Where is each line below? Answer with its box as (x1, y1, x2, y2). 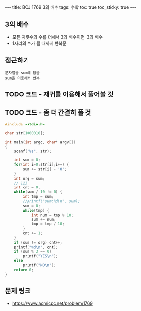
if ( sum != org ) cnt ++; (14, 240, 63, 245)
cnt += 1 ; (23, 231, 43, 236)
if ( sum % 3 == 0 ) (14, 249, 52, 254)
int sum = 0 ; (14, 157, 41, 163)
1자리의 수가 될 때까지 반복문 (12, 40, 67, 46)
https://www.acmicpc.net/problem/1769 (12, 300, 93, 306)
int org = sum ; (14, 176, 45, 181)
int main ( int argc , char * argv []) (5, 139, 76, 145)
